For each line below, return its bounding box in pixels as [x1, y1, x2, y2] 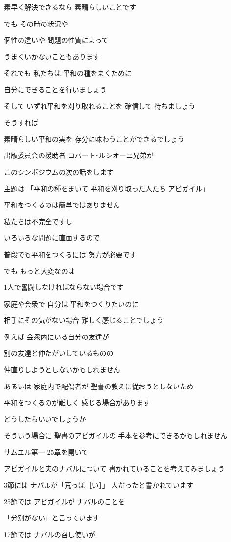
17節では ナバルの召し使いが [4, 529, 95, 539]
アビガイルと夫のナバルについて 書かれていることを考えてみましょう [4, 463, 225, 473]
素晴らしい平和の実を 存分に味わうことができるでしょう [4, 133, 185, 144]
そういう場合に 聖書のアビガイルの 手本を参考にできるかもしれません [4, 430, 228, 440]
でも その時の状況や [4, 18, 68, 28]
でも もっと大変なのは [4, 265, 75, 276]
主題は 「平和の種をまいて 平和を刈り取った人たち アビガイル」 [4, 183, 209, 193]
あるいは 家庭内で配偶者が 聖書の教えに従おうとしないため [4, 381, 194, 391]
